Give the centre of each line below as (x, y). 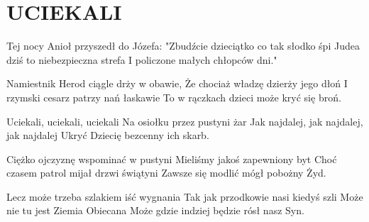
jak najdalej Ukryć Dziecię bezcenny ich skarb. (108, 135)
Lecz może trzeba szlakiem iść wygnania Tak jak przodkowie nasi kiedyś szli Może (185, 196)
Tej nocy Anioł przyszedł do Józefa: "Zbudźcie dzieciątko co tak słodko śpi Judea (183, 46)
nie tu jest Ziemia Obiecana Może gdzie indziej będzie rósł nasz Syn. (155, 210)
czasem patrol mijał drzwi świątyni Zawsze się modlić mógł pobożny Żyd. (166, 173)
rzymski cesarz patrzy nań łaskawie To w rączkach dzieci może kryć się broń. (174, 97)
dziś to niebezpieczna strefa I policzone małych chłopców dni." (142, 59)
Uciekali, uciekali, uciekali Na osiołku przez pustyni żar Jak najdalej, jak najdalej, (185, 121)
